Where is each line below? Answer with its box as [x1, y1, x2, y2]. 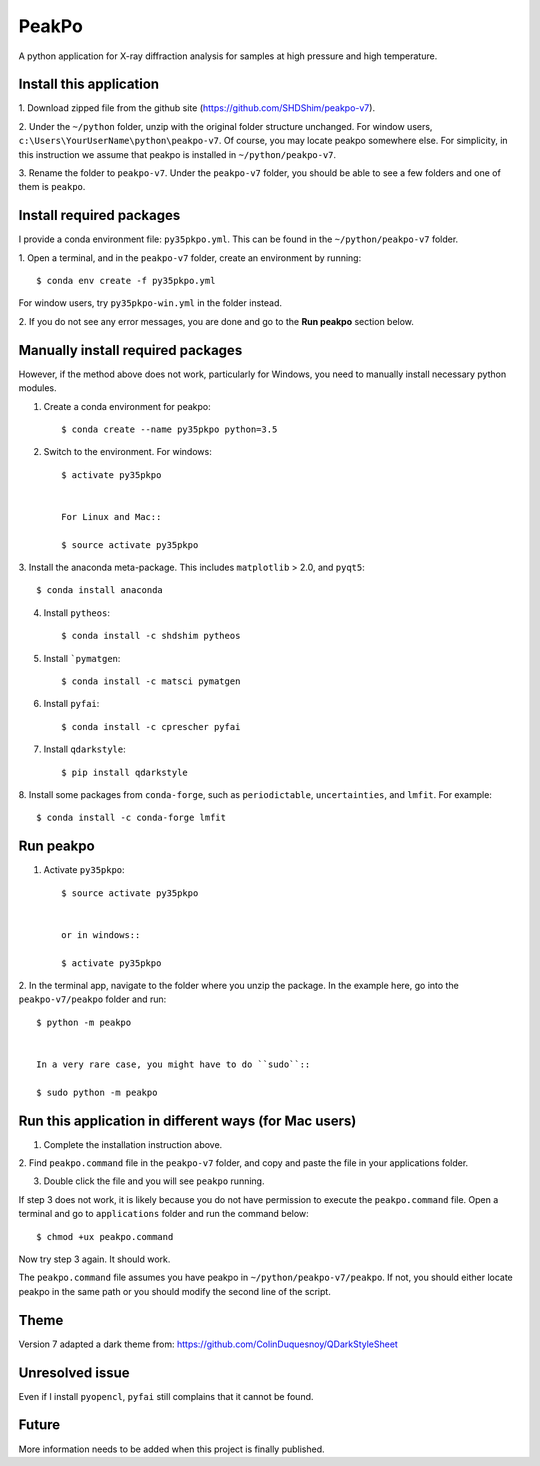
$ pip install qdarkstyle [61, 766, 189, 778]
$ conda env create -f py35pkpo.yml [36, 275, 216, 287]
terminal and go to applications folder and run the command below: [18, 1208, 309, 1220]
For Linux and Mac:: [61, 511, 162, 522]
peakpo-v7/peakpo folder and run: [18, 993, 167, 1005]
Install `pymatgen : [43, 652, 121, 664]
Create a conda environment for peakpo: [43, 400, 211, 412]
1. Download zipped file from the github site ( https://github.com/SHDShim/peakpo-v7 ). [18, 102, 375, 114]
